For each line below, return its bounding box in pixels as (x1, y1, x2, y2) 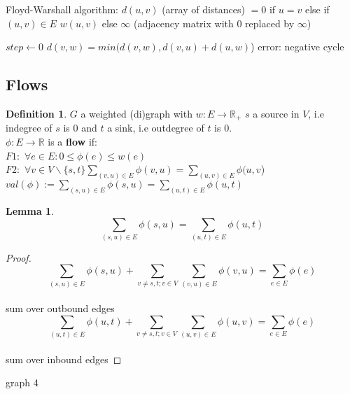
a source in (253, 106, 300, 120)
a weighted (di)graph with (80, 106, 192, 120)
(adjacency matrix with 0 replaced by (134, 15, 295, 30)
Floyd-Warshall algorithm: (6, 2, 118, 16)
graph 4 (6, 375, 38, 390)
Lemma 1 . (6, 203, 55, 218)
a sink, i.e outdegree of (107, 120, 204, 135)
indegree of (6, 120, 52, 135)
